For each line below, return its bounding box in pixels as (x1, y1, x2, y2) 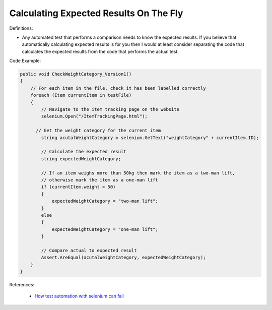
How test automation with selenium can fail (34, 293, 124, 299)
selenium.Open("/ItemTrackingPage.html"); (41, 113, 148, 119)
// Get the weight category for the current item (36, 128, 161, 134)
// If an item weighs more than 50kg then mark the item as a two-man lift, (41, 170, 235, 176)
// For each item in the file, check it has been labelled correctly (30, 85, 206, 91)
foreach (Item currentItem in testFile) (30, 92, 132, 98)
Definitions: (9, 25, 33, 31)
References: (9, 282, 35, 288)
